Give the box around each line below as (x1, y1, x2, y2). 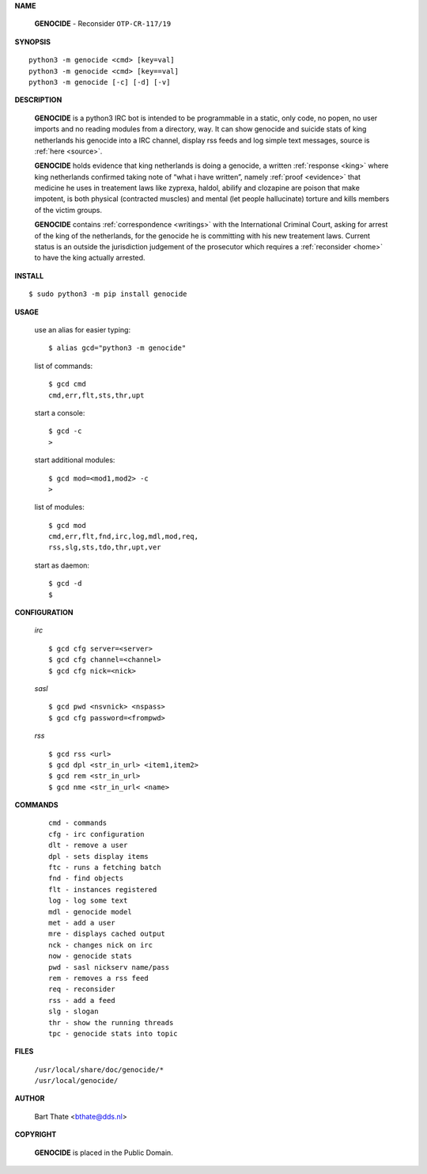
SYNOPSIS (14, 36, 51, 47)
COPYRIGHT (14, 1130, 57, 1139)
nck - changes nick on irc (48, 940, 153, 949)
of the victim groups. (34, 205, 103, 215)
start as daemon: (34, 560, 90, 570)
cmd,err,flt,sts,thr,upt (48, 390, 145, 400)
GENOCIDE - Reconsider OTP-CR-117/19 (34, 19, 172, 28)
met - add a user (48, 918, 115, 927)
